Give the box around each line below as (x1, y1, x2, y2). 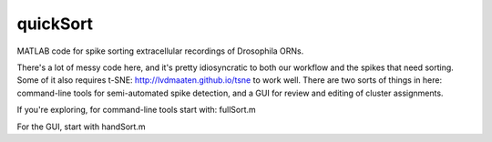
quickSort (16, 14, 94, 34)
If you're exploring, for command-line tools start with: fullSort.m (16, 105, 257, 116)
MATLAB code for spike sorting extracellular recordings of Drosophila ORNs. (16, 46, 304, 56)
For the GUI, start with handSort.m (16, 121, 146, 132)
